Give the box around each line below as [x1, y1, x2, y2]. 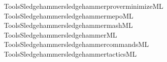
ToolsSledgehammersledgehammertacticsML [3, 48, 137, 59]
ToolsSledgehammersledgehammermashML [3, 20, 133, 30]
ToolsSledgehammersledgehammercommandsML [3, 39, 149, 49]
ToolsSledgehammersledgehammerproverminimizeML [3, 1, 164, 11]
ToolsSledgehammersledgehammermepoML [3, 10, 134, 21]
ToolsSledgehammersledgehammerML [3, 29, 117, 40]
